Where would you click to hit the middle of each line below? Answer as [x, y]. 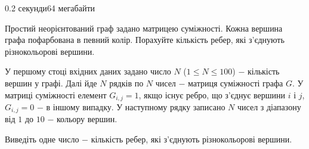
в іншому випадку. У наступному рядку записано [136, 107]
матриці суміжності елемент [56, 94]
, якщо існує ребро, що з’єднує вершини [212, 94]
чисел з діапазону [269, 107]
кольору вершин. [87, 119]
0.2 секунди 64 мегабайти [50, 8]
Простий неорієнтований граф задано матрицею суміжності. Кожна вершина [144, 28]
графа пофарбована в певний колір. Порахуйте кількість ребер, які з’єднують [145, 40]
